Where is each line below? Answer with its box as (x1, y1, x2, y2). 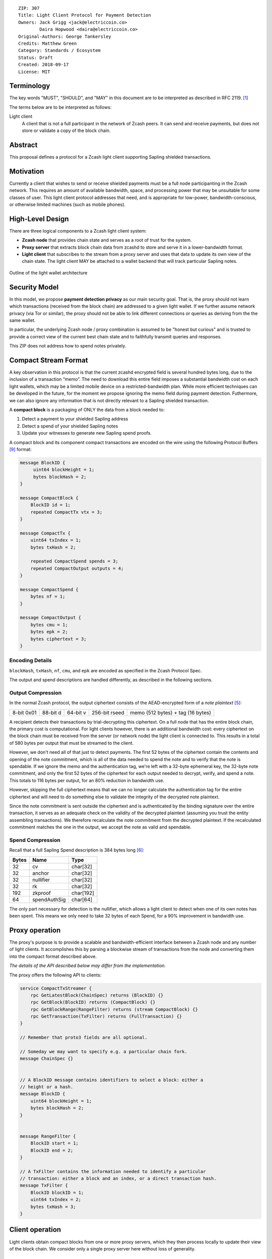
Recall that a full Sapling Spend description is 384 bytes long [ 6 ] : (9, 847, 145, 853)
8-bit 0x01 (12, 709, 37, 716)
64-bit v (67, 709, 87, 716)
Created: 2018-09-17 (18, 62, 69, 67)
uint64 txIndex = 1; (30, 537, 82, 543)
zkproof (32, 889, 51, 896)
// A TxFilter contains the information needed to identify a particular (20, 1168, 206, 1174)
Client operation (9, 1225, 61, 1234)
